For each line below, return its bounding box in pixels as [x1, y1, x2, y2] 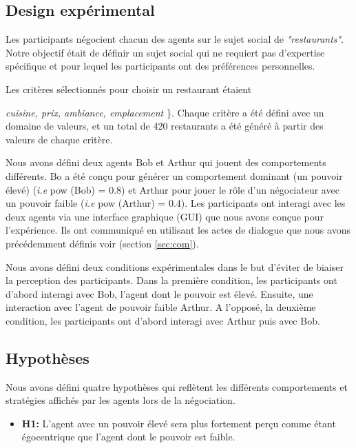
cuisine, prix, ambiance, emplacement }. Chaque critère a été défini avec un [6, 105, 324, 119]
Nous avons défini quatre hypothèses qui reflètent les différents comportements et [6, 379, 348, 394]
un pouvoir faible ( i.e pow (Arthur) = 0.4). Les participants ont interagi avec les [6, 196, 346, 210]
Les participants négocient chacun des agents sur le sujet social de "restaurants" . [6, 32, 344, 46]
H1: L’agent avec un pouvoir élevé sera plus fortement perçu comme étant [21, 416, 336, 430]
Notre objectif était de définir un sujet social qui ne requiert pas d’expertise [6, 45, 325, 59]
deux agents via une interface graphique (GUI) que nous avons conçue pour [6, 209, 324, 223]
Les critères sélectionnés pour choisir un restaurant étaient [6, 81, 252, 96]
